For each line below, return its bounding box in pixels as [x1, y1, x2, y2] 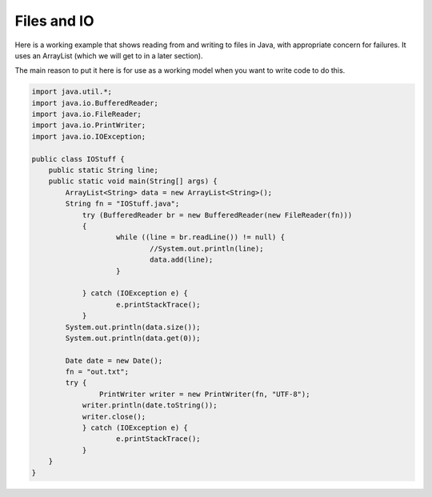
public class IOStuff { [31, 154, 126, 163]
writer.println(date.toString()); [82, 401, 218, 410]
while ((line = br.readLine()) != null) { [116, 233, 286, 242]
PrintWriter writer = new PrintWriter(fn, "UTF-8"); [98, 389, 310, 399]
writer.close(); [82, 412, 146, 421]
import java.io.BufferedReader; [31, 98, 159, 107]
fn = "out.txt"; [65, 367, 130, 376]
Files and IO [14, 12, 95, 30]
